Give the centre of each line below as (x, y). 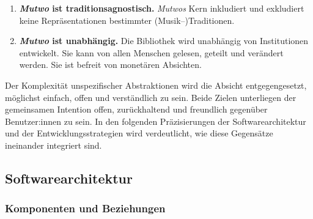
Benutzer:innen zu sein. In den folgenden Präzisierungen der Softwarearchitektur (156, 121)
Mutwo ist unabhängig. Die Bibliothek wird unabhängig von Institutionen (164, 41)
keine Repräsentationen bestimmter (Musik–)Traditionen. (127, 20)
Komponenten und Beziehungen (85, 208)
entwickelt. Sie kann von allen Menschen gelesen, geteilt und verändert (151, 52)
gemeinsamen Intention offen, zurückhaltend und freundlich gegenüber (136, 109)
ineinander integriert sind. (53, 145)
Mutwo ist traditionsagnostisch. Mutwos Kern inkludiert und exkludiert (162, 8)
